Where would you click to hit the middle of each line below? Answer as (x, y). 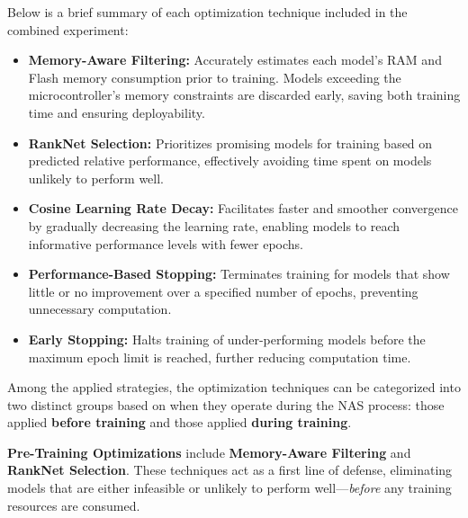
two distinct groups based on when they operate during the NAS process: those (226, 404)
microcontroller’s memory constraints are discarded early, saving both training (244, 95)
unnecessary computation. (100, 309)
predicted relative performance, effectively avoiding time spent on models (230, 161)
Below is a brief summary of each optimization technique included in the (207, 12)
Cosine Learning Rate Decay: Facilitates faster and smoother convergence (243, 208)
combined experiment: (68, 29)
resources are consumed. (74, 505)
